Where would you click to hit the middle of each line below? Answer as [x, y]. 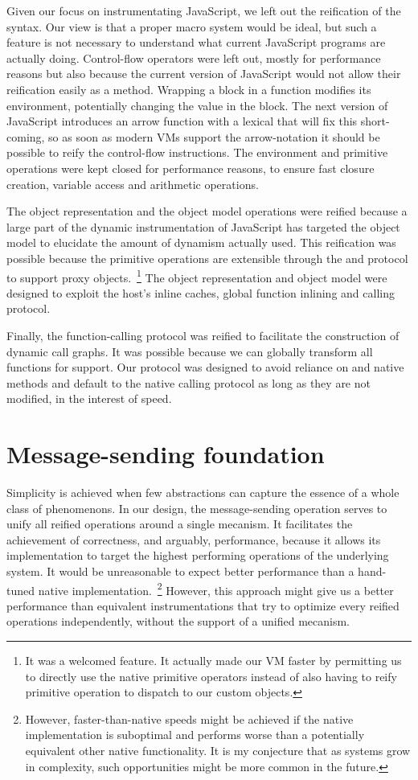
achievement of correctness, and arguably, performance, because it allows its [194, 539]
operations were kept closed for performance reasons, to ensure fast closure [191, 168]
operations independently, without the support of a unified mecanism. [178, 621]
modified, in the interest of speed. [89, 398]
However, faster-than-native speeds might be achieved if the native [189, 718]
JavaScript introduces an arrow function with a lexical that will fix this [182, 121]
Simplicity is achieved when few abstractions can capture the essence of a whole [203, 493]
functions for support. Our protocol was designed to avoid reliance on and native [205, 367]
